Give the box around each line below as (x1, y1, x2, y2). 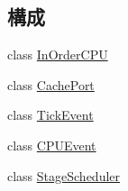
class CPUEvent (7, 135, 96, 154)
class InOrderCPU (7, 45, 108, 64)
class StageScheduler (7, 166, 121, 185)
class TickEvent (7, 105, 94, 124)
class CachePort (7, 75, 95, 94)
